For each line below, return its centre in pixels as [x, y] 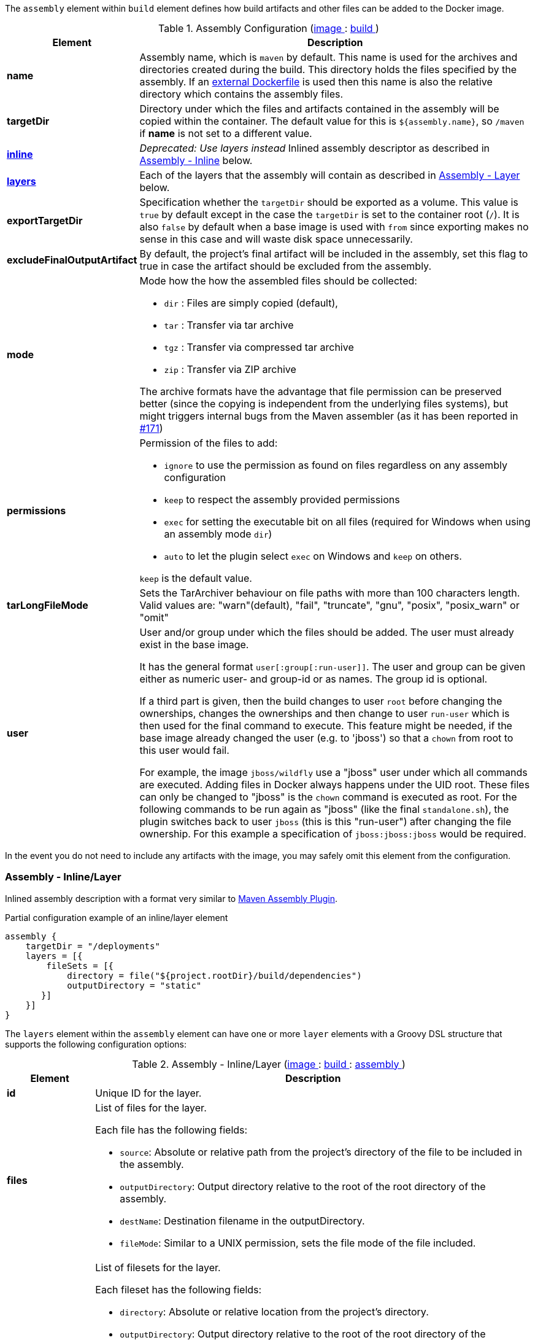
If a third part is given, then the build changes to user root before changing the [321, 701]
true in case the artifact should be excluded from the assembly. [285, 266]
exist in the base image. [194, 645]
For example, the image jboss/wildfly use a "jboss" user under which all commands [333, 772]
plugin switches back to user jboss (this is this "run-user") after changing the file [325, 821]
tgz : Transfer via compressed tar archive [259, 347]
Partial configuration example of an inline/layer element [117, 917]
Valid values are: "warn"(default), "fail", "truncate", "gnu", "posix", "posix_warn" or [329, 605]
